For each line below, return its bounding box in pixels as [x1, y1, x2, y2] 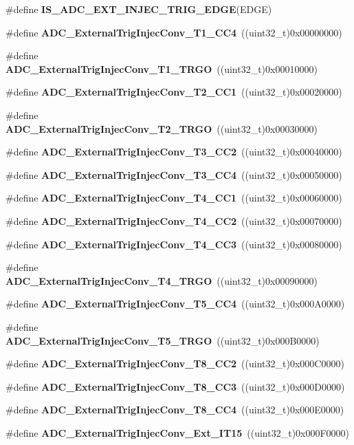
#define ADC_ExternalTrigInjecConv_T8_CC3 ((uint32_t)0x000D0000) [5, 379, 345, 393]
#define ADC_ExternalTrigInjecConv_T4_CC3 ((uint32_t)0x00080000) [5, 237, 342, 251]
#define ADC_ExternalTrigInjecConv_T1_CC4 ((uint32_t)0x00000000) [5, 25, 342, 39]
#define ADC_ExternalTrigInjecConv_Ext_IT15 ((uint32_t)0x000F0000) [5, 425, 350, 439]
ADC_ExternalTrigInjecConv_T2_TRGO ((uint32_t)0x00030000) [5, 121, 318, 135]
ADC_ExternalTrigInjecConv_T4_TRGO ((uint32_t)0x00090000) [5, 273, 318, 287]
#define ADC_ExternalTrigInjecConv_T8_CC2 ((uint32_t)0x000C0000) [5, 356, 344, 371]
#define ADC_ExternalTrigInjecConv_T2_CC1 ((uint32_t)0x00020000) [5, 85, 342, 99]
